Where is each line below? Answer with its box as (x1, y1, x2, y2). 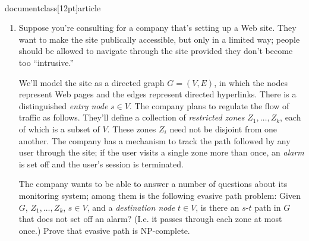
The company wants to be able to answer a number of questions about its (18, 177, 288, 190)
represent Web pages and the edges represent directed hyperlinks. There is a (18, 88, 297, 100)
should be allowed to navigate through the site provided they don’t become (18, 45, 293, 57)
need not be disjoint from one (169, 122, 277, 135)
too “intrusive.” (18, 56, 74, 68)
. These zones (107, 122, 156, 135)
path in (254, 201, 281, 213)
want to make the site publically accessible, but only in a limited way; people (18, 33, 300, 45)
